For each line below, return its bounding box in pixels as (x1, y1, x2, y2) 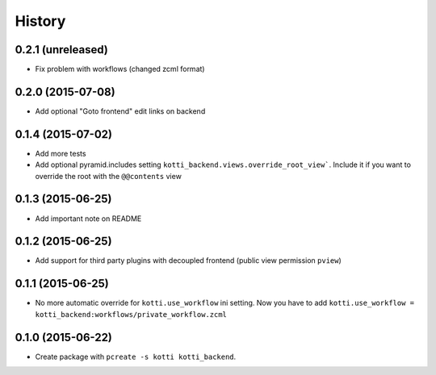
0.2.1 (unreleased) (15, 43, 108, 56)
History (15, 12, 66, 30)
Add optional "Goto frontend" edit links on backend (35, 106, 206, 116)
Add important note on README (35, 214, 142, 223)
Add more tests (35, 148, 86, 158)
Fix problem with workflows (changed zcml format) (35, 65, 205, 74)
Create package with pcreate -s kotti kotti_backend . (35, 352, 237, 361)
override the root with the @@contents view (35, 171, 182, 181)
